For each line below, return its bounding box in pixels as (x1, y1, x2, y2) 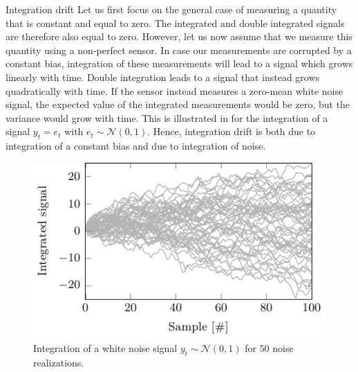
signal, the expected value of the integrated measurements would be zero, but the (6, 97, 350, 112)
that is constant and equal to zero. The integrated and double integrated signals (6, 15, 345, 30)
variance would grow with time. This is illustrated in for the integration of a (6, 110, 328, 125)
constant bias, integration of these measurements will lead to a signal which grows (6, 56, 353, 71)
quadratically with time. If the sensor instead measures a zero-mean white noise (6, 83, 343, 98)
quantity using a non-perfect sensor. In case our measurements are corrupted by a (6, 42, 352, 57)
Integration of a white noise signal (33, 341, 178, 355)
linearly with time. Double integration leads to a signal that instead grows (6, 69, 320, 84)
